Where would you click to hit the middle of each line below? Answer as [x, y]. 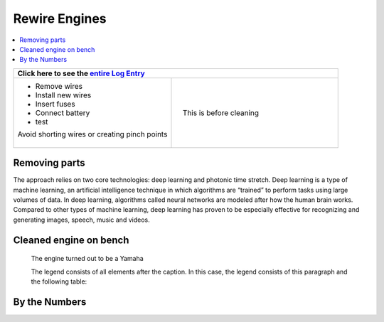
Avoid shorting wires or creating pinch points [92, 134]
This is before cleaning [221, 112]
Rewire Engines [60, 18]
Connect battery [63, 112]
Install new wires [63, 95]
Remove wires [59, 86]
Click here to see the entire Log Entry [81, 73]
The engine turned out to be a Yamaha [87, 259]
